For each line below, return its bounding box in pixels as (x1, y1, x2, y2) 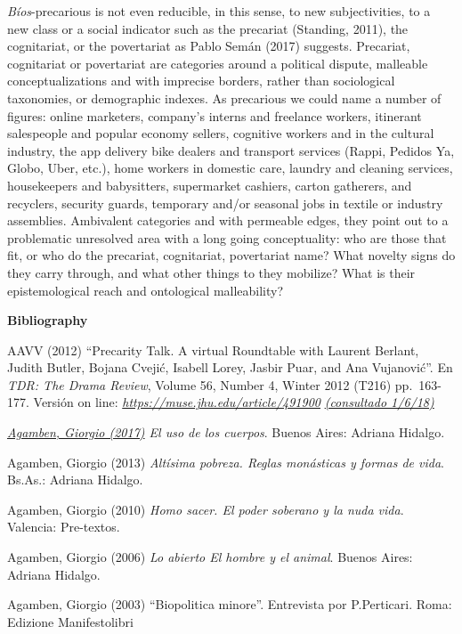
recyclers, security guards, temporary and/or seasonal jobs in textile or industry (7, 193, 443, 212)
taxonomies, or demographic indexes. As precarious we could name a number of (7, 88, 442, 107)
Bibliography (7, 311, 88, 329)
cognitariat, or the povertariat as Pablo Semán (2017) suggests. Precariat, (7, 37, 410, 55)
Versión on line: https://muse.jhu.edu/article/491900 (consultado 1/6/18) (33, 393, 434, 411)
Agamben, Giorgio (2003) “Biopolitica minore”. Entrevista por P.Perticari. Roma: (7, 595, 452, 614)
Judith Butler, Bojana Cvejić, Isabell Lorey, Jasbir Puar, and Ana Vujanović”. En (7, 358, 453, 377)
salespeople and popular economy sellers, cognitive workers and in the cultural (7, 124, 434, 142)
